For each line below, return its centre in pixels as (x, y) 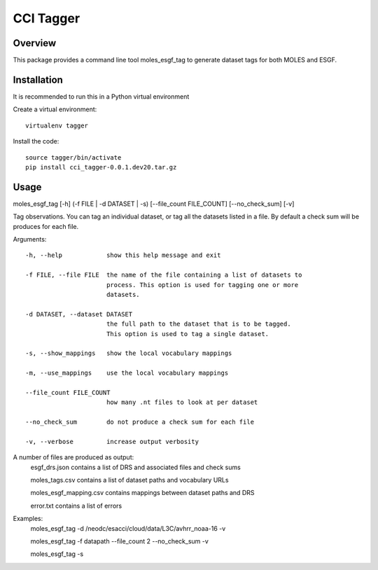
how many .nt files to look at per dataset (182, 402)
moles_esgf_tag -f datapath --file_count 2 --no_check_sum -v (120, 541)
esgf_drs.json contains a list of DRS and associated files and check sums (135, 467)
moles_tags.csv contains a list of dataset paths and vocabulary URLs (129, 480)
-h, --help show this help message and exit (123, 255)
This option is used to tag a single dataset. (188, 334)
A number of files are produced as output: (73, 457)
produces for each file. (46, 226)
